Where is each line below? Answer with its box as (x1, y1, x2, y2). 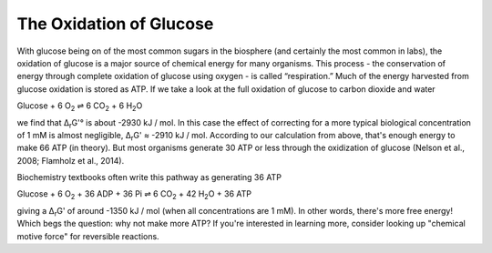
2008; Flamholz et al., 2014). (16, 155, 125, 166)
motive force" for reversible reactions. (16, 230, 159, 241)
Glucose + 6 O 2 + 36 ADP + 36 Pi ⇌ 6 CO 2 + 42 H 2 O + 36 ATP (16, 188, 252, 202)
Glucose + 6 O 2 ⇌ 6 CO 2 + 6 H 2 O (16, 100, 143, 113)
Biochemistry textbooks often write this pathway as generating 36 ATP (16, 172, 282, 183)
